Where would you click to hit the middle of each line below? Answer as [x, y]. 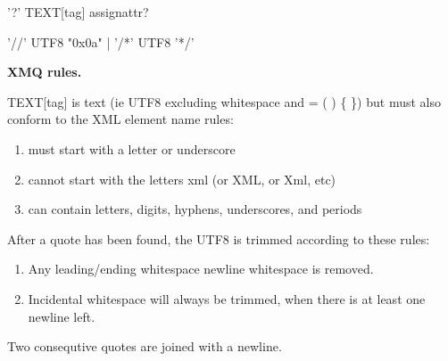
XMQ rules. [45, 72]
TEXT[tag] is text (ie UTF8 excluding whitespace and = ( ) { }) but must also [224, 101]
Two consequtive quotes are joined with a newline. [145, 346]
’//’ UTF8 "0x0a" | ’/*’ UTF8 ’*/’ [101, 41]
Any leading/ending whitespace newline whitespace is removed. [201, 269]
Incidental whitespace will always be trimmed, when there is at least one [227, 298]
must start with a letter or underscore [132, 148]
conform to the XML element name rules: [120, 119]
